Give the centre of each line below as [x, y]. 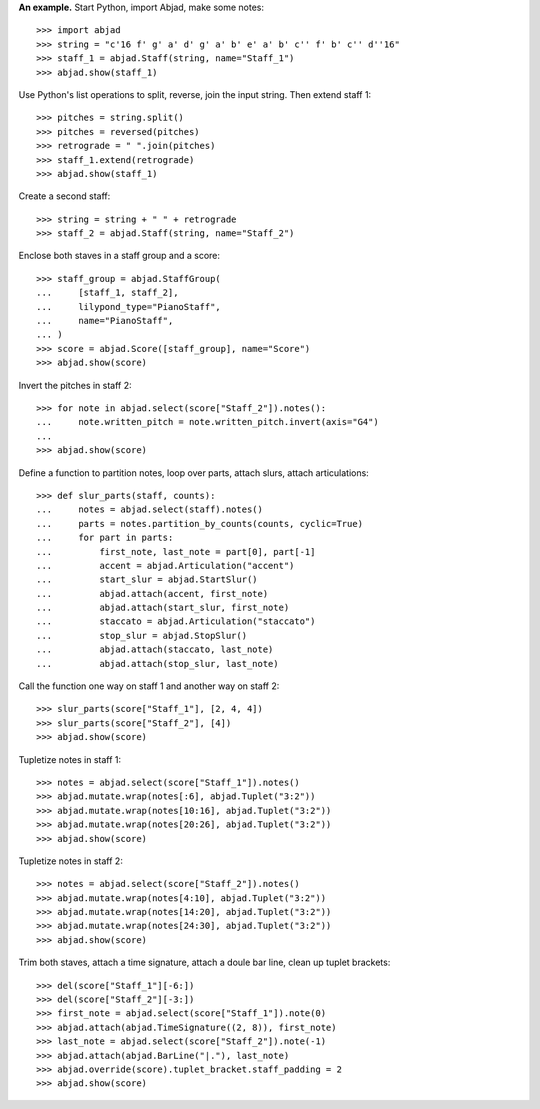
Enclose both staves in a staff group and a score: [119, 256]
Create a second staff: [64, 196]
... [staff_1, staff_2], [107, 293]
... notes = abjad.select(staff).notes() [150, 509]
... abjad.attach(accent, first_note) [152, 593]
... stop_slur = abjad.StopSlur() [142, 635]
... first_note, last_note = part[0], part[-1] [176, 551]
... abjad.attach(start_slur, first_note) [163, 608]
